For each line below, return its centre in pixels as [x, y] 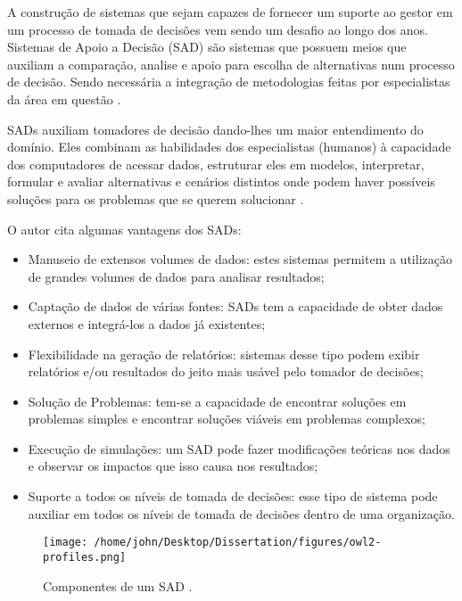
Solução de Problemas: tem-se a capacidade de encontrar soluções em [217, 401]
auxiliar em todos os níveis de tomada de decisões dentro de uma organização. [241, 513]
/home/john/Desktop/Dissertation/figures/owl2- [238, 543]
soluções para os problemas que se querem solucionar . [156, 198]
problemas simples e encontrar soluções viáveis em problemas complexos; [227, 419]
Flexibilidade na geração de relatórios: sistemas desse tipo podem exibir [224, 354]
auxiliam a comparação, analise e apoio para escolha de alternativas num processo [231, 64]
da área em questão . [64, 99]
